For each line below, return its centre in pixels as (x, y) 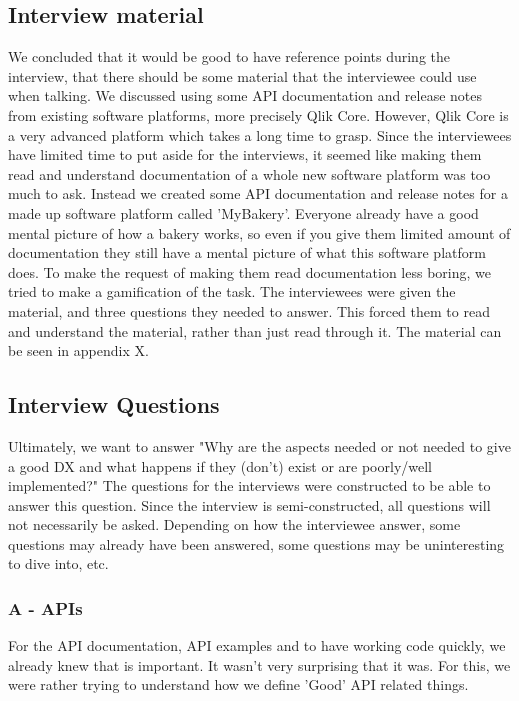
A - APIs (45, 607)
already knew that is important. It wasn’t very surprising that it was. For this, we (259, 664)
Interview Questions (114, 404)
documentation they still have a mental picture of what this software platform (247, 252)
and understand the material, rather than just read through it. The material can (255, 330)
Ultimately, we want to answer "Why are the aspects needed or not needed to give (259, 445)
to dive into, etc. (58, 563)
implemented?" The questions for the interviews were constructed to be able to (249, 485)
